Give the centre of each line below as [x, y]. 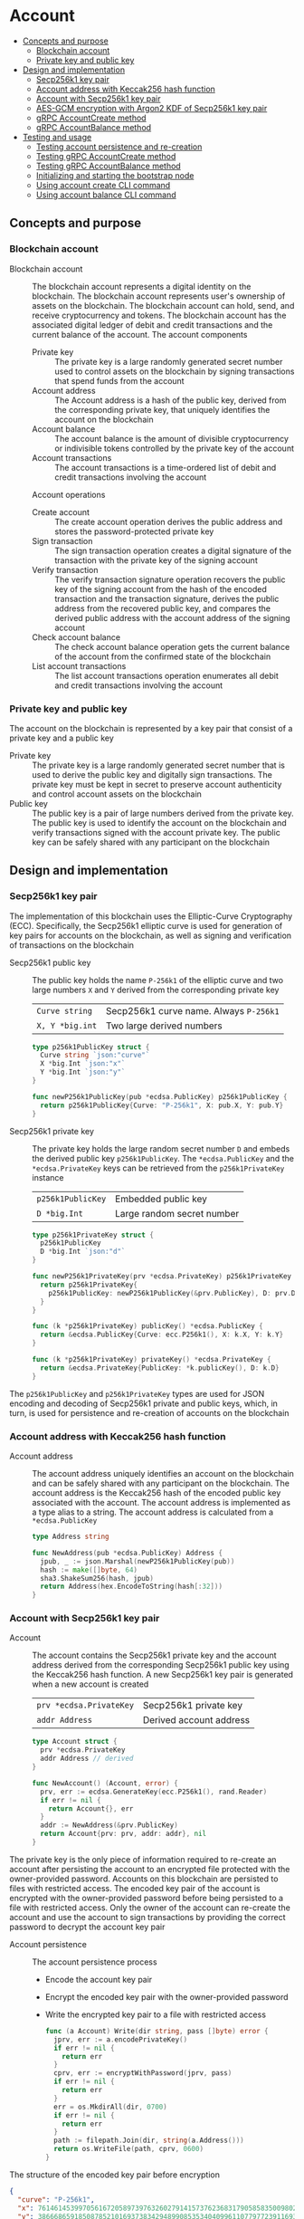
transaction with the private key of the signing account [156, 560]
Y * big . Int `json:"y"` [83, 1072]
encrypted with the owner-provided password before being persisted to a [146, 1898]
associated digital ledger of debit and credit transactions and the [152, 325]
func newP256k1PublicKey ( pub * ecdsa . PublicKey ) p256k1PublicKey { [160, 1096]
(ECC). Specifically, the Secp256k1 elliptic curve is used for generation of [146, 925]
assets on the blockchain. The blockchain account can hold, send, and [163, 305]
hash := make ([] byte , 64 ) [89, 1570]
